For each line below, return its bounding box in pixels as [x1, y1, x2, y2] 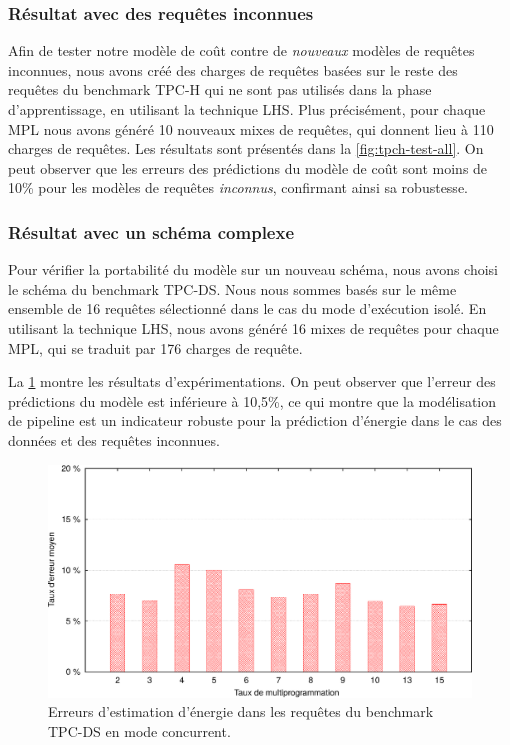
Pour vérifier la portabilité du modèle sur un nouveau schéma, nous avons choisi [8, 259, 499, 280]
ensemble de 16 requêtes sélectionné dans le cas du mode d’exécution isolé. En [8, 298, 487, 319]
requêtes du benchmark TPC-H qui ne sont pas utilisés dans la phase [8, 79, 432, 100]
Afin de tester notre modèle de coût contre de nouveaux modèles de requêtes [8, 40, 475, 61]
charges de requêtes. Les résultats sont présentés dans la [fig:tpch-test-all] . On [8, 138, 484, 159]
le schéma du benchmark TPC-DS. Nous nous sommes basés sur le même [8, 278, 457, 299]
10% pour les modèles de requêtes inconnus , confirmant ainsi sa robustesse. [8, 177, 468, 198]
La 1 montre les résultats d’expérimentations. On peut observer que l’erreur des [8, 371, 496, 392]
